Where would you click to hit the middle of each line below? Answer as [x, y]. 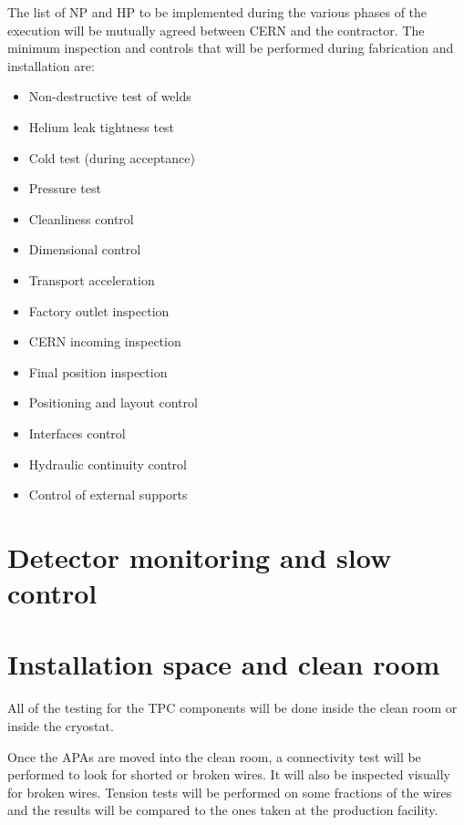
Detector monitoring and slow [200, 557]
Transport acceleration [92, 279]
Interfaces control [77, 433]
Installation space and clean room [224, 664]
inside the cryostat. [61, 725]
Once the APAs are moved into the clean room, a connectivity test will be [214, 756]
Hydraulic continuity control [108, 464]
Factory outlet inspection [99, 310]
